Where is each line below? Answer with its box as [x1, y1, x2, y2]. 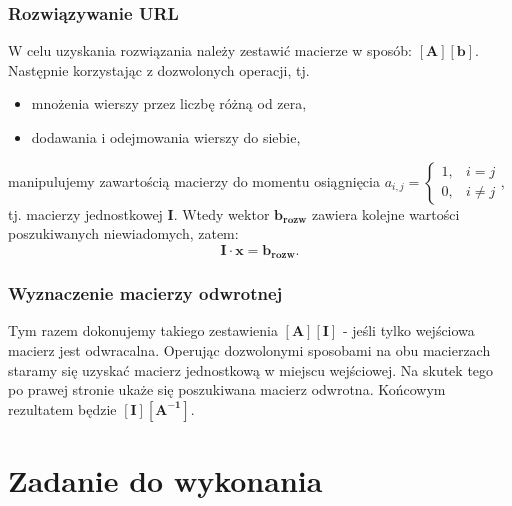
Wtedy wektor [182, 203, 270, 224]
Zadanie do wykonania [8, 460, 323, 501]
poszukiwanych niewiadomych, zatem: [8, 223, 239, 244]
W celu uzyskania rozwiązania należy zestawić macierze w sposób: [8, 40, 412, 61]
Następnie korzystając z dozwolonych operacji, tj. [8, 59, 310, 80]
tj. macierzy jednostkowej [8, 203, 163, 224]
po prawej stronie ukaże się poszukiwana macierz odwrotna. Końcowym [8, 379, 446, 400]
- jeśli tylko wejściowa [342, 320, 475, 341]
